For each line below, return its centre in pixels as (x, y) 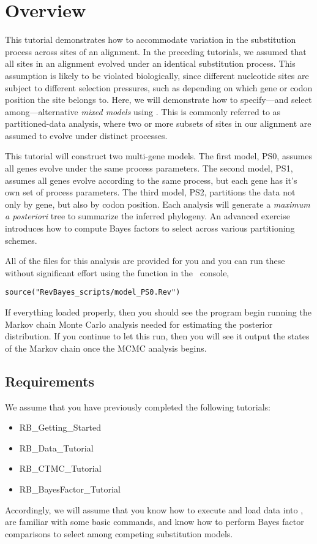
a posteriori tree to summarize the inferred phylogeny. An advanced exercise (147, 216)
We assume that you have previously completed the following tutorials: (138, 406)
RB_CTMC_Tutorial (60, 468)
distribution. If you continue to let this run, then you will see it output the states (157, 336)
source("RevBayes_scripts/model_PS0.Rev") (93, 293)
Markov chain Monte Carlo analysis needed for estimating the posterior (139, 324)
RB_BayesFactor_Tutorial (70, 489)
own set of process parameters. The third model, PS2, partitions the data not (150, 192)
